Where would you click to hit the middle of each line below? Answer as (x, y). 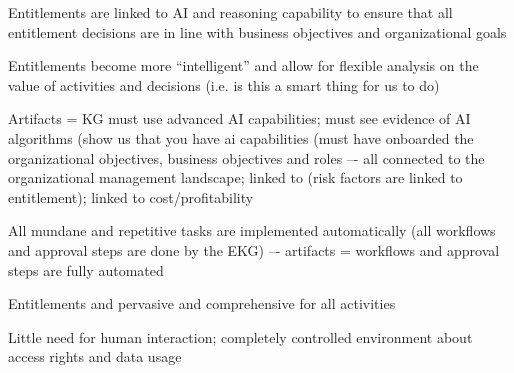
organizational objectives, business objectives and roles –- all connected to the (246, 157)
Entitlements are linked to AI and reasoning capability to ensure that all (230, 12)
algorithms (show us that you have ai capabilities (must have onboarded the (241, 137)
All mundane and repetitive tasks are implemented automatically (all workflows (252, 230)
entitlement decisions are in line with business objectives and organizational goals (257, 31)
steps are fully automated (86, 269)
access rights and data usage (95, 356)
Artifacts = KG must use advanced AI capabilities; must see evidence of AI (239, 118)
